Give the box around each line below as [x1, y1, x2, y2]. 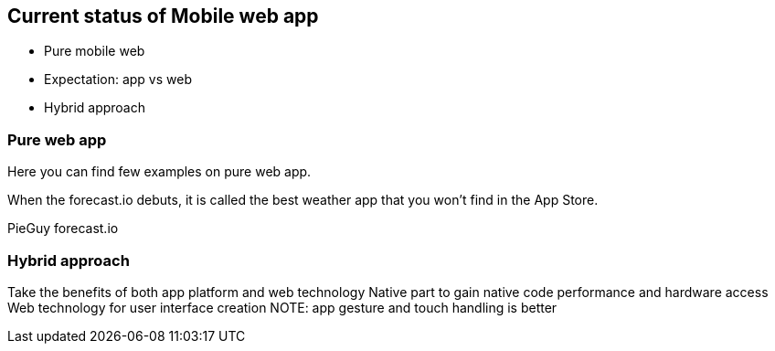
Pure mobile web [44, 43, 145, 59]
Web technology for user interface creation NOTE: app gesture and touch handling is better [7, 299, 557, 315]
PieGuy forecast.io [7, 220, 119, 237]
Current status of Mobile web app [7, 5, 319, 27]
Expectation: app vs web [44, 71, 192, 88]
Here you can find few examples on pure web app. [7, 164, 312, 180]
